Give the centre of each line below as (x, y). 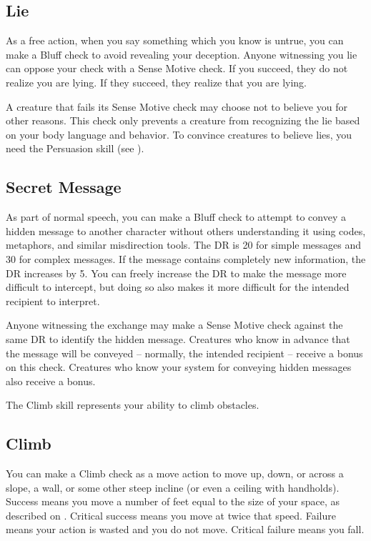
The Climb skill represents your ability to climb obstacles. (133, 405)
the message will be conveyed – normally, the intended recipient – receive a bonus (184, 353)
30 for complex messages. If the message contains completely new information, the (186, 258)
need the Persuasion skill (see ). (75, 148)
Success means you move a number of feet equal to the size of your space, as (173, 501)
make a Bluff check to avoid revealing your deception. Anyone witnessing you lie (182, 54)
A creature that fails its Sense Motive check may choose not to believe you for (177, 106)
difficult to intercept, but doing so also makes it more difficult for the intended (178, 287)
